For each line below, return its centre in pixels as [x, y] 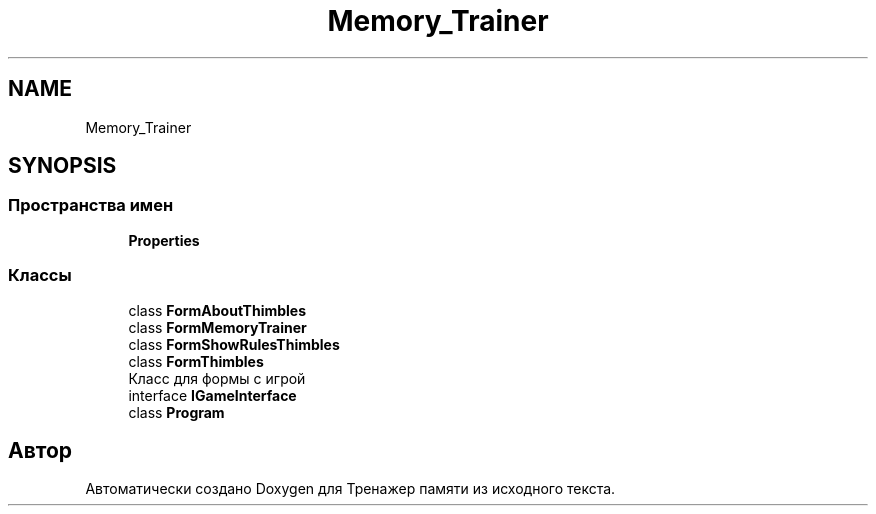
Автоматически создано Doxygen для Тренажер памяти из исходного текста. [350, 489]
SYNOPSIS [62, 166]
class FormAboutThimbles [217, 310]
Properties [164, 240]
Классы [40, 275]
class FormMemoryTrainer [217, 327]
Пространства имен [91, 205]
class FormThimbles [196, 361]
